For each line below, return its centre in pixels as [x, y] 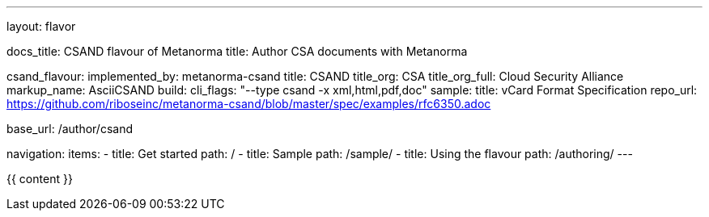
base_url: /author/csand [70, 129]
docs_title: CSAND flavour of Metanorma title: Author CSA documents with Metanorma [237, 51]
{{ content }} [40, 179]
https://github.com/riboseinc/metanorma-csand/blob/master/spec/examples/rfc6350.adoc [249, 104]
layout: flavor [41, 26]
